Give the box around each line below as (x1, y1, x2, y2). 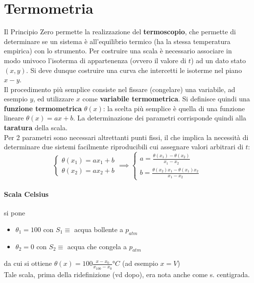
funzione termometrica (4, 103, 82, 113)
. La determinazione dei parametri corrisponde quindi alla (73, 113, 247, 123)
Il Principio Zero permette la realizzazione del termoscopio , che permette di (4, 26, 236, 37)
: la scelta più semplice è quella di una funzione (103, 103, 245, 113)
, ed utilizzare (33, 94, 74, 104)
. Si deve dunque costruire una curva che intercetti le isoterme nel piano (26, 65, 242, 75)
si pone (4, 208, 25, 218)
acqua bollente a (74, 224, 123, 234)
